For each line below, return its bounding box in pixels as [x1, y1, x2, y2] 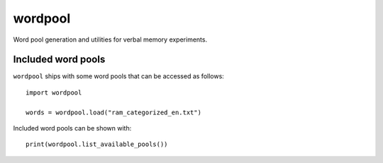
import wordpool [26, 88, 82, 97]
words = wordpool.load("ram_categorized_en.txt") [26, 108, 202, 116]
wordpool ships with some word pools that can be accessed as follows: [13, 72, 225, 80]
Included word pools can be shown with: [13, 124, 132, 133]
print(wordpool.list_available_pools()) [26, 140, 168, 148]
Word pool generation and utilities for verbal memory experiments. [13, 35, 208, 44]
